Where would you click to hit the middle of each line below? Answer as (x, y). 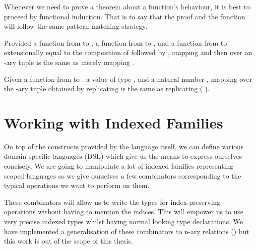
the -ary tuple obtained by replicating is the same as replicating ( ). (107, 89)
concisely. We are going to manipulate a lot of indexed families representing (119, 166)
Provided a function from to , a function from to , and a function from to (116, 42)
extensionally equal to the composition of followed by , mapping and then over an (128, 52)
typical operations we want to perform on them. (77, 185)
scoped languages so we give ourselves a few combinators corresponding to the (123, 175)
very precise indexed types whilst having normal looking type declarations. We (124, 221)
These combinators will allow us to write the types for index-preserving (112, 202)
